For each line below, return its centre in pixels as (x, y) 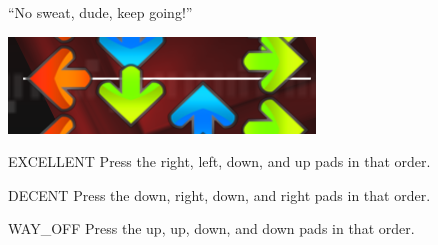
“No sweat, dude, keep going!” (100, 12)
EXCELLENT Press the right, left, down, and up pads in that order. (219, 161)
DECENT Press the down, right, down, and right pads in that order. (219, 194)
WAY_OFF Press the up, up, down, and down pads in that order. (211, 228)
